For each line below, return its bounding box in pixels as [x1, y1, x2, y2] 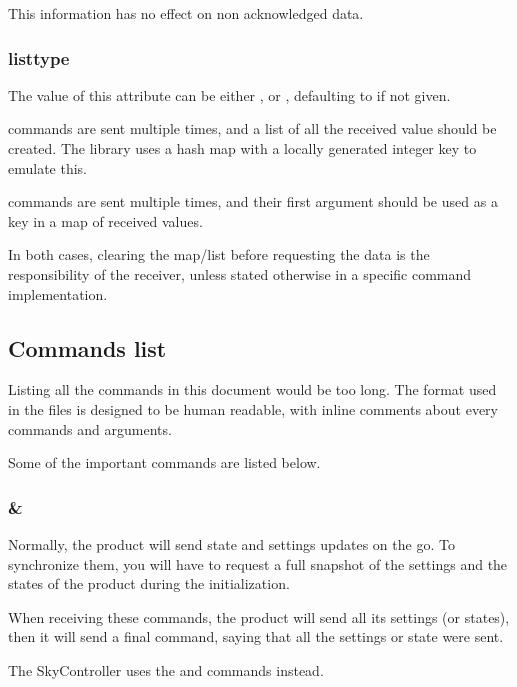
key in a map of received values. [8, 210, 203, 231]
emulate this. [8, 157, 88, 178]
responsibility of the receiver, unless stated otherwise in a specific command [8, 263, 472, 284]
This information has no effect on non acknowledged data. [8, 3, 364, 23]
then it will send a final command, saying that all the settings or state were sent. [8, 626, 504, 647]
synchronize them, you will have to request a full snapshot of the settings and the [8, 553, 508, 574]
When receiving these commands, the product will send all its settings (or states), [8, 606, 510, 627]
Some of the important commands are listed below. [8, 452, 321, 473]
